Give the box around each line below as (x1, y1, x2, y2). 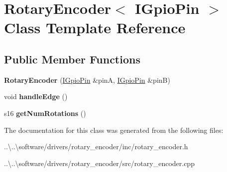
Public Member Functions (4, 51, 140, 66)
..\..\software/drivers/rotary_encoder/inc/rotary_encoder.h (4, 141, 188, 152)
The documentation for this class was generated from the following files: (4, 124, 224, 135)
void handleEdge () (4, 91, 68, 102)
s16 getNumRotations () (4, 108, 86, 118)
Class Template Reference (4, 17, 186, 38)
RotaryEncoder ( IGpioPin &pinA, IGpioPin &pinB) (4, 74, 170, 85)
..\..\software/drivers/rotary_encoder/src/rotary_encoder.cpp (4, 158, 195, 168)
